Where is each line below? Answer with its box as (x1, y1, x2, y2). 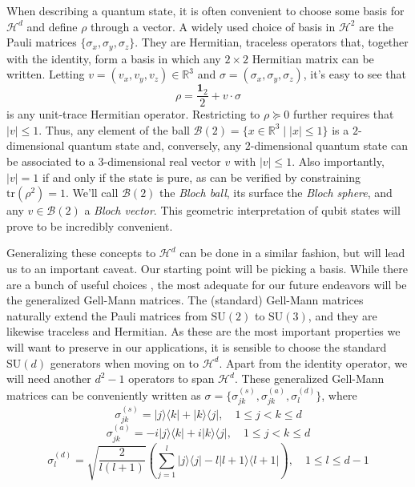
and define (26, 18, 78, 34)
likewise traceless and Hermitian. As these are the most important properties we (6, 323, 401, 340)
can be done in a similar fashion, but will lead (179, 244, 405, 261)
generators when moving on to (50, 354, 199, 371)
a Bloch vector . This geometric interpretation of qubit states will (84, 202, 401, 219)
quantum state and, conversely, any (68, 137, 242, 154)
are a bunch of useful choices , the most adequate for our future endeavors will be (6, 276, 407, 292)
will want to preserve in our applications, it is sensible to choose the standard (6, 339, 387, 356)
